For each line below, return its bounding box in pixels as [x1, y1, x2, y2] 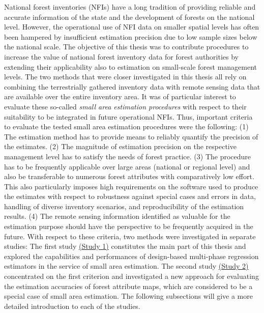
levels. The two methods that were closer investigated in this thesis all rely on [4, 71, 247, 82]
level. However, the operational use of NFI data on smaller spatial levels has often [4, 21, 259, 32]
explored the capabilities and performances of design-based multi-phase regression [4, 250, 259, 261]
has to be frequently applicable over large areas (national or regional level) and [4, 161, 250, 172]
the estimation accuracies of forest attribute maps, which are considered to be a [4, 280, 253, 291]
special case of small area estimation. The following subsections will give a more [4, 291, 253, 301]
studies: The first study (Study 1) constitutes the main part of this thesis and [4, 241, 246, 251]
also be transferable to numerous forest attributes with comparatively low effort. [4, 171, 254, 182]
